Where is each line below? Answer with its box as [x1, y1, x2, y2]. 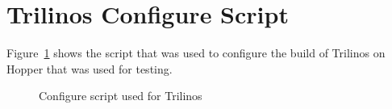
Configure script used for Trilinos [39, 87, 202, 104]
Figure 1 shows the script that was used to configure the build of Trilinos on [6, 44, 386, 61]
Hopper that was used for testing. [6, 60, 173, 77]
